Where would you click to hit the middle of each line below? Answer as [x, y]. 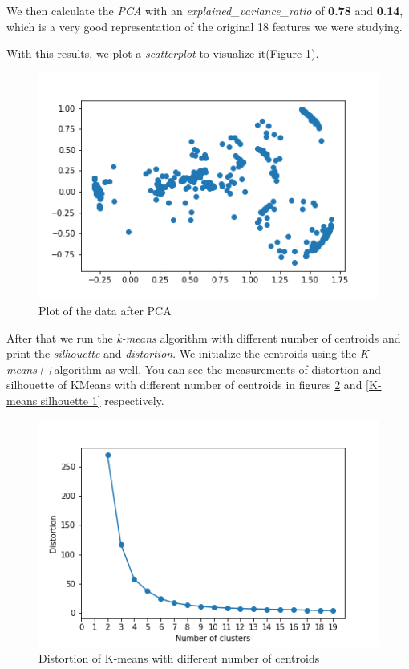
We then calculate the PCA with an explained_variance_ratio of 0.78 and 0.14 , [205, 10]
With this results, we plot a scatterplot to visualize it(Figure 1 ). [163, 53]
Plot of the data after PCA [105, 311]
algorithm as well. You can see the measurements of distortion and [218, 369]
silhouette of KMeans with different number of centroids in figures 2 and [184, 385]
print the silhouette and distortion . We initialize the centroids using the [182, 353]
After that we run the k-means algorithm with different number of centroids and [204, 337]
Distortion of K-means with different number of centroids [179, 657]
